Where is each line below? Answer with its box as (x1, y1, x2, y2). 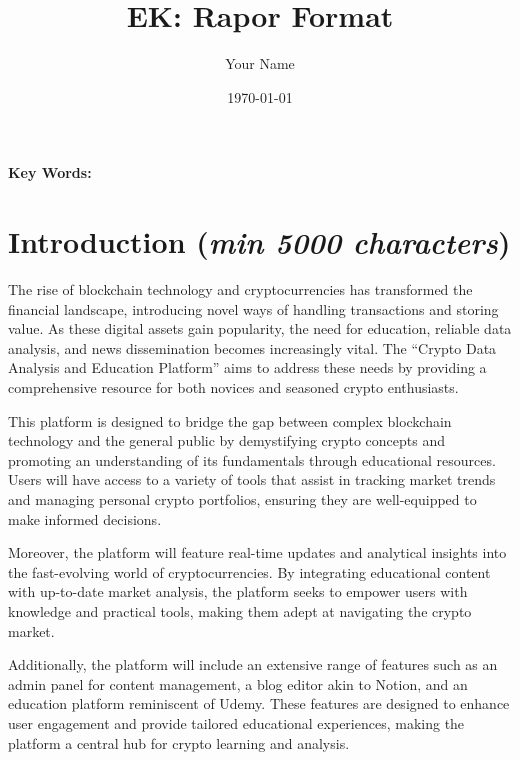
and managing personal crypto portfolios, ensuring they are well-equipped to (8, 488, 477, 509)
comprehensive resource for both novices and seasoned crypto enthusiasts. (8, 377, 459, 397)
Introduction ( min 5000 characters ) (8, 221, 511, 263)
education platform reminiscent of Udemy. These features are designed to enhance (8, 693, 510, 714)
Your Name (225, 53, 295, 74)
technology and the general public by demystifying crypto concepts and (8, 430, 445, 451)
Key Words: (8, 162, 92, 183)
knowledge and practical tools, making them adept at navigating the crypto (8, 600, 472, 621)
